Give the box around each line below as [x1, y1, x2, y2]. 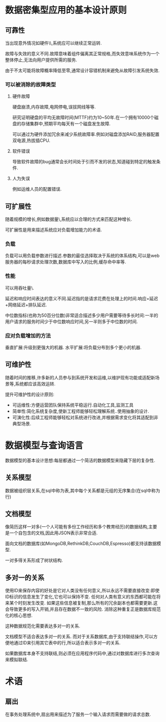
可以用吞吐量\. [5, 285, 35, 291]
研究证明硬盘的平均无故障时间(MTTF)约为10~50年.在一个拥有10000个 [12, 115, 155, 120]
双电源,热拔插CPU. [12, 137, 51, 143]
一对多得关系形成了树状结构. [5, 557, 63, 563]
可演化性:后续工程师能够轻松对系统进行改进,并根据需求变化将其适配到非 [12, 414, 159, 420]
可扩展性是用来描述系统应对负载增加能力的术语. [5, 227, 103, 233]
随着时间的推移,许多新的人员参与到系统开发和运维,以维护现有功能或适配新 [5, 374, 156, 380]
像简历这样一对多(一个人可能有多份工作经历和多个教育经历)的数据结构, [5, 524, 149, 530]
